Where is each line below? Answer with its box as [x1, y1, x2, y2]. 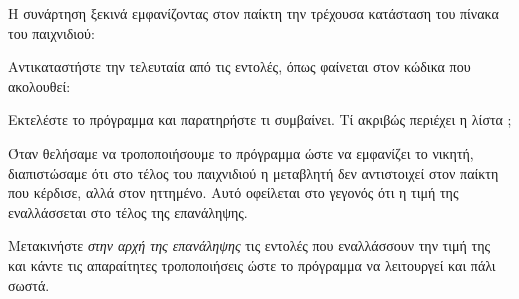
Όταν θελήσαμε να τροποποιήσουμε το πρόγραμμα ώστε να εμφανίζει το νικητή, [8, 142, 474, 163]
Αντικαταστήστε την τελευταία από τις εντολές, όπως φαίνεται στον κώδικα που [8, 56, 471, 77]
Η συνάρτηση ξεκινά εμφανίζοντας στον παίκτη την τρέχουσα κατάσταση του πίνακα [8, 3, 499, 23]
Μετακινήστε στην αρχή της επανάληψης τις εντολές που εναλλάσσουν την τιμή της [8, 235, 490, 256]
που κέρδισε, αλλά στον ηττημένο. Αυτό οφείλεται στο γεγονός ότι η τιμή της [8, 182, 459, 203]
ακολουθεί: [8, 75, 71, 96]
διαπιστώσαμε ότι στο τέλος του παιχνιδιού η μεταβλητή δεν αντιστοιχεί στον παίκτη [8, 162, 499, 183]
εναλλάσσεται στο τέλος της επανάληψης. [8, 201, 248, 222]
